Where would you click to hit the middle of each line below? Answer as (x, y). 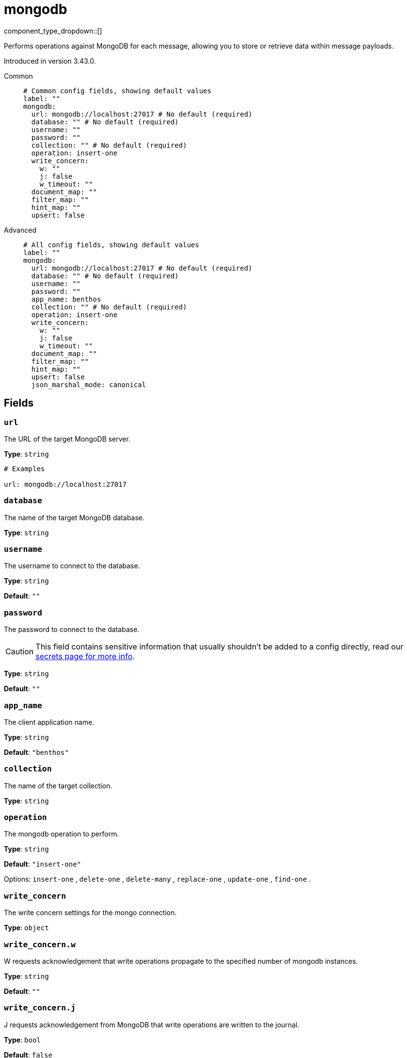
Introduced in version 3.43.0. (50, 61)
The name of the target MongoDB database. (74, 517)
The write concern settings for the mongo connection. (90, 913)
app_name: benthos (66, 299)
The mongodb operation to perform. (62, 834)
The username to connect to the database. (72, 566)
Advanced (20, 230)
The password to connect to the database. (72, 630)
